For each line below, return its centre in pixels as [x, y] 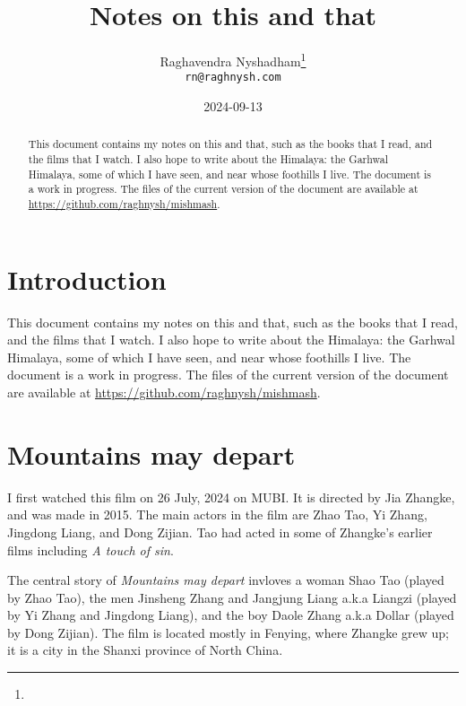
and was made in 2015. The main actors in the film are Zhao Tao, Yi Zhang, [217, 514]
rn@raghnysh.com [233, 78]
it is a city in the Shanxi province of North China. [145, 650]
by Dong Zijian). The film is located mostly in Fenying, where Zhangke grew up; [228, 632]
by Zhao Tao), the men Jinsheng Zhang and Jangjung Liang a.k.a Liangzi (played [232, 597]
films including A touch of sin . [91, 549]
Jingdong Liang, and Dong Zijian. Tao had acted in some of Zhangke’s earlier [220, 532]
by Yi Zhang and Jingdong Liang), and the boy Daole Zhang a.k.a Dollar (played [231, 615]
